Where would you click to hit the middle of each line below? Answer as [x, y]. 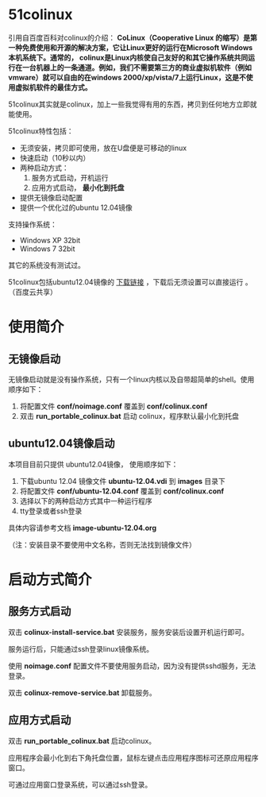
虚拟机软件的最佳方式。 [53, 87]
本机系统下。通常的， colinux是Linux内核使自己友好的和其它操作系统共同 [128, 57]
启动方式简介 [50, 580]
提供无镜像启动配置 [51, 197]
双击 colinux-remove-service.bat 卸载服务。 [82, 692]
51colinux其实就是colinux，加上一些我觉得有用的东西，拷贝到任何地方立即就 [133, 104]
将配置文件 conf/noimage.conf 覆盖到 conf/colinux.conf [114, 406]
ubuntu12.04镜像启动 [62, 444]
